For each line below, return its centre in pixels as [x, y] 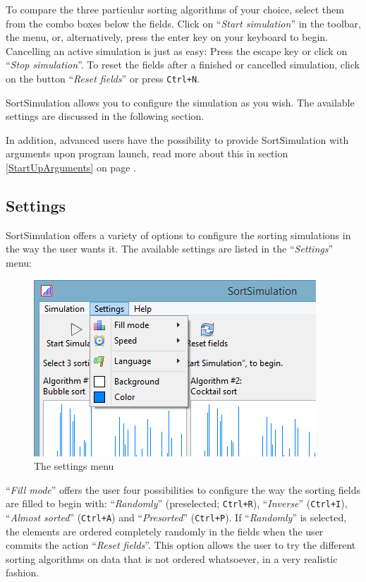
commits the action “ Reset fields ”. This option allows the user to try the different [181, 545]
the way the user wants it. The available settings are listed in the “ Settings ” [170, 249]
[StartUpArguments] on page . [71, 167]
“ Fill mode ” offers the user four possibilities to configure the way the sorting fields [183, 489]
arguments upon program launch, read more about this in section [147, 153]
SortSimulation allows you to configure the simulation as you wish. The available [180, 102]
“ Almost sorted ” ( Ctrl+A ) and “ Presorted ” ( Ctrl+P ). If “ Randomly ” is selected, [176, 517]
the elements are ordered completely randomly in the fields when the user [165, 531]
